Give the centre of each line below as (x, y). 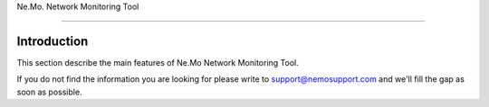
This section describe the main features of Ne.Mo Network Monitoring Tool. (158, 62)
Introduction (53, 41)
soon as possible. (49, 92)
